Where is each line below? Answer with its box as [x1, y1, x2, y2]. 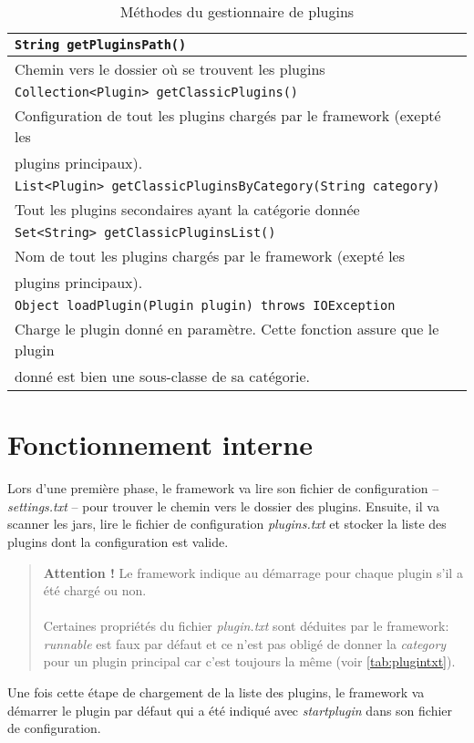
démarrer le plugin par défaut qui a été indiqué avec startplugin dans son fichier [7, 700, 453, 719]
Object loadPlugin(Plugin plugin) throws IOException [15, 298, 396, 313]
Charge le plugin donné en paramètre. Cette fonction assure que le [15, 318, 439, 339]
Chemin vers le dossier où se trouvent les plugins [15, 58, 325, 79]
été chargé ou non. [43, 581, 147, 600]
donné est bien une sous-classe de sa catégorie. [15, 366, 311, 387]
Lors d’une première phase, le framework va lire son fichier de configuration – [7, 479, 439, 498]
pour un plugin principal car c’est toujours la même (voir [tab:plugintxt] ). [43, 652, 456, 671]
